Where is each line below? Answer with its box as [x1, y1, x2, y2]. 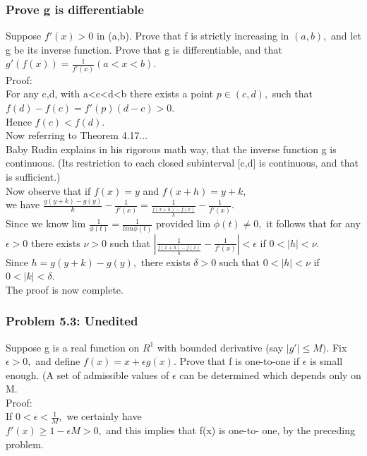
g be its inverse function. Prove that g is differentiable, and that [6, 42, 282, 56]
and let [331, 28, 361, 43]
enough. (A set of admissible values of [6, 367, 169, 382]
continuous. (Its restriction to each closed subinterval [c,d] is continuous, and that [6, 155, 359, 170]
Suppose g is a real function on [6, 340, 140, 354]
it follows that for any [266, 216, 361, 231]
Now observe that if [6, 183, 91, 198]
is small [309, 354, 343, 368]
